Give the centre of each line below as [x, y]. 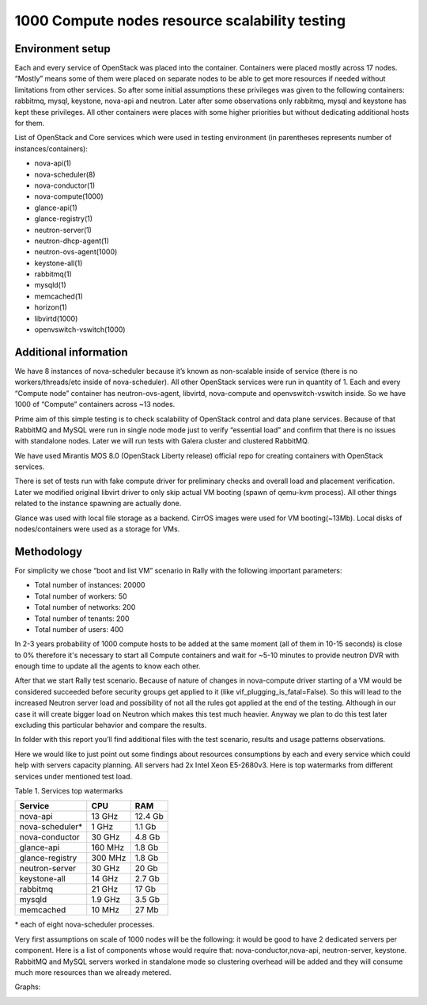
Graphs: [28, 987]
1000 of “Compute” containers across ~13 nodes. [95, 405]
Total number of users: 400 [79, 629]
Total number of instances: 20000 [90, 585]
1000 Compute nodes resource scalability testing [180, 21]
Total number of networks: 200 [85, 607]
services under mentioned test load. [74, 776]
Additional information [71, 352]
